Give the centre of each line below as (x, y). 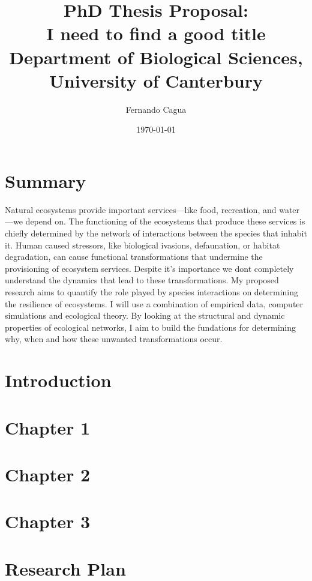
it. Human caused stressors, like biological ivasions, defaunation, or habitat (142, 245)
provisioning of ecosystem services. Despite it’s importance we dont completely (149, 268)
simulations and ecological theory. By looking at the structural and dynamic (145, 315)
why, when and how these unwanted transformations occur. (114, 339)
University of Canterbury (156, 80)
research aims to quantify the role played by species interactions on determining (152, 291)
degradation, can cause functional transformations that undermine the (134, 257)
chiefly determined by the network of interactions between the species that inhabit (156, 233)
